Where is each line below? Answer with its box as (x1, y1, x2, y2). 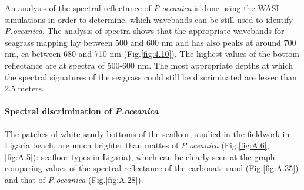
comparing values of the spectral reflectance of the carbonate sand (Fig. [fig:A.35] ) (5, 162, 299, 174)
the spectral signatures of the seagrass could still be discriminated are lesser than (5, 70, 297, 83)
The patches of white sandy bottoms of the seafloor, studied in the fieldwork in (5, 127, 290, 140)
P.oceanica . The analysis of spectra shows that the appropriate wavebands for (5, 25, 285, 37)
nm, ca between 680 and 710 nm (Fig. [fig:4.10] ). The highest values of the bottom (5, 48, 299, 60)
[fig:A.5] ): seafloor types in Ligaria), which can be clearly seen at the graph (5, 150, 275, 162)
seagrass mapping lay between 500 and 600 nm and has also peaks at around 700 (5, 36, 296, 48)
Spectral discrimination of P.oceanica (5, 105, 159, 117)
